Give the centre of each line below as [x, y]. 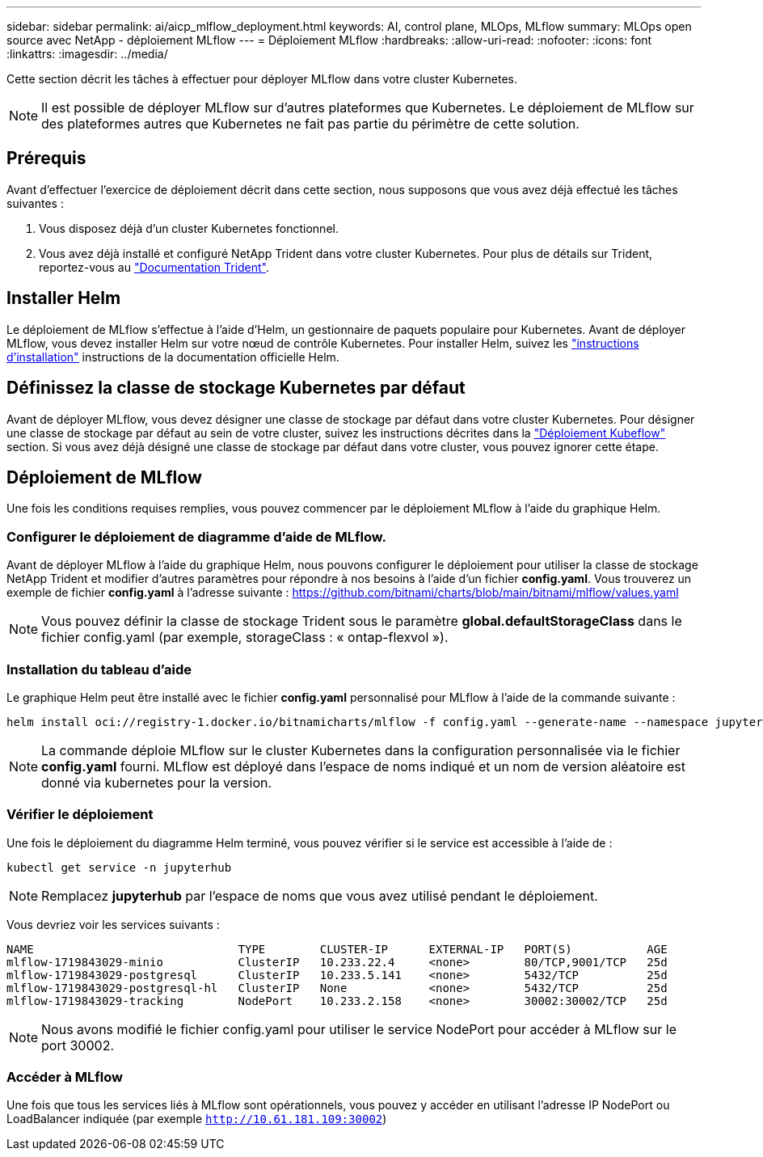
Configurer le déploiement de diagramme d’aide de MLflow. [196, 536]
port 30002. [78, 1045]
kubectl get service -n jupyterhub [119, 867]
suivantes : [35, 203]
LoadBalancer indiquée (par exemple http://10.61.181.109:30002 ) [197, 1119]
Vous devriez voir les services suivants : [113, 924]
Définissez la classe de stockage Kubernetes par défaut [236, 388]
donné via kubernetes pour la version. [157, 782]
